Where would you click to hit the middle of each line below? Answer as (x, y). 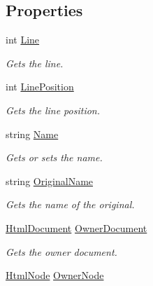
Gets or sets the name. (54, 157)
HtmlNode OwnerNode (55, 275)
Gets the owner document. (61, 251)
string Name (32, 134)
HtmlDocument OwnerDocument (76, 227)
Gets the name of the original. (70, 204)
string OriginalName (50, 181)
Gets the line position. (53, 110)
